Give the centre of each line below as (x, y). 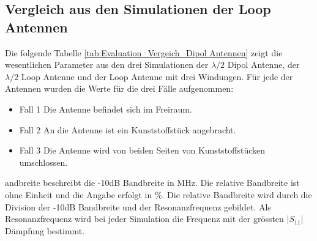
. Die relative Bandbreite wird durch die (237, 194)
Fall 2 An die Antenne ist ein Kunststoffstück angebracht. (128, 129)
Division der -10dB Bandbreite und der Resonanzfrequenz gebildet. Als (138, 206)
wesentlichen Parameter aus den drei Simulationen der (107, 65)
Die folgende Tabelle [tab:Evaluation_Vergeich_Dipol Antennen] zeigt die (144, 52)
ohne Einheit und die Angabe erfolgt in (79, 194)
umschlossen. (43, 162)
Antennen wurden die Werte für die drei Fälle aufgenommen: (119, 88)
